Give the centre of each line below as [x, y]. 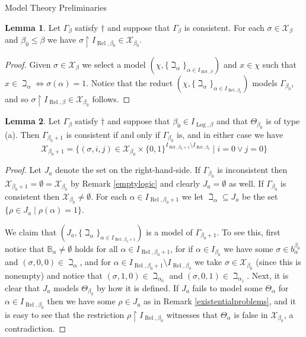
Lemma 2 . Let [33, 121]
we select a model [114, 64]
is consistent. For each [224, 27]
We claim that [31, 232]
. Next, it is [268, 275]
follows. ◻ [111, 98]
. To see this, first [248, 232]
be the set [260, 196]
